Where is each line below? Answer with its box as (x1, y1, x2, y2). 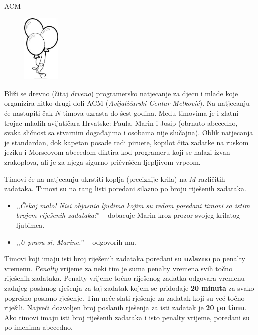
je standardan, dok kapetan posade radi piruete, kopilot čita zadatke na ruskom (4, 137, 249, 147)
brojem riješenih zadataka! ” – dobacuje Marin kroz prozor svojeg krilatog (16, 210, 240, 220)
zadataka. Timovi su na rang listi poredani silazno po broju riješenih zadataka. (4, 183, 246, 194)
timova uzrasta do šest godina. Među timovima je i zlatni (63, 108, 239, 118)
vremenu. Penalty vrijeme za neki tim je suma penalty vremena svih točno (4, 263, 233, 273)
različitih (198, 173, 225, 184)
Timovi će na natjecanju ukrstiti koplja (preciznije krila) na (4, 173, 187, 184)
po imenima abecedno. (4, 322, 73, 332)
